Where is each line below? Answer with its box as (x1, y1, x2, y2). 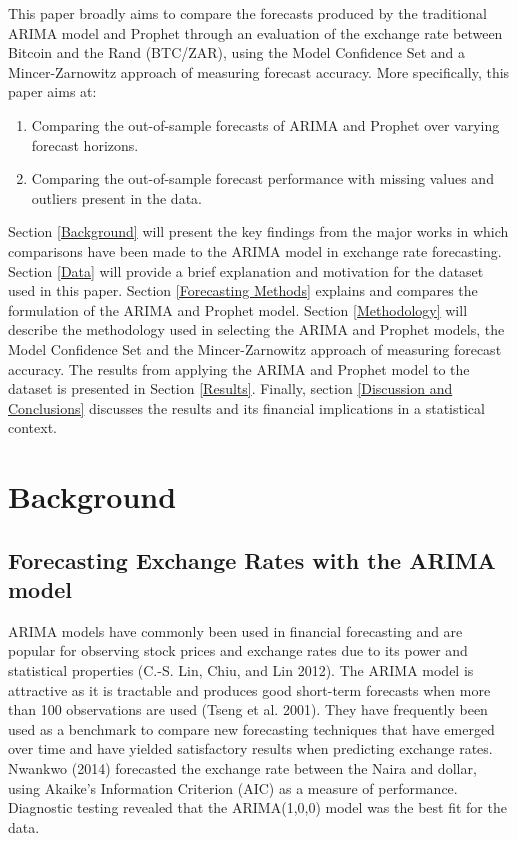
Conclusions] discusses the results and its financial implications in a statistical (8, 397, 485, 418)
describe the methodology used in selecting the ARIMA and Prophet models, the (8, 319, 505, 340)
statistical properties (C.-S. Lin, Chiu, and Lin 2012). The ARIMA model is (8, 660, 474, 681)
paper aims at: (8, 81, 97, 102)
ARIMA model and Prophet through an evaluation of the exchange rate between (8, 22, 503, 43)
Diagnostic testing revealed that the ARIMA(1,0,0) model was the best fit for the (8, 797, 507, 818)
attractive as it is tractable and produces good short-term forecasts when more (8, 679, 491, 700)
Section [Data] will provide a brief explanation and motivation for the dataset (8, 260, 484, 281)
